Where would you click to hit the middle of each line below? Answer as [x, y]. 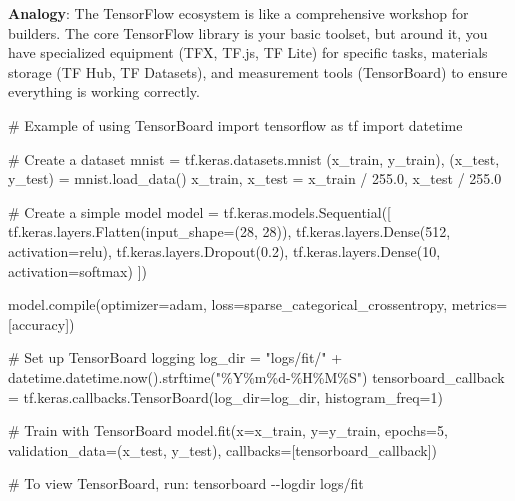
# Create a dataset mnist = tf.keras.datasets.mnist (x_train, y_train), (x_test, [254, 158]
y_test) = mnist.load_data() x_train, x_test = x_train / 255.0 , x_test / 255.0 [255, 178]
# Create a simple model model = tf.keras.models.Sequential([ [199, 211]
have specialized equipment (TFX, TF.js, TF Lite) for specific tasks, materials [248, 52]
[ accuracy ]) [41, 323]
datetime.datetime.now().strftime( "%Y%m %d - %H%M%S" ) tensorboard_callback [256, 376]
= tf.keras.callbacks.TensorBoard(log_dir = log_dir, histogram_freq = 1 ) [225, 396]
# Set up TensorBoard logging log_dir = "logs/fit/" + [175, 357]
